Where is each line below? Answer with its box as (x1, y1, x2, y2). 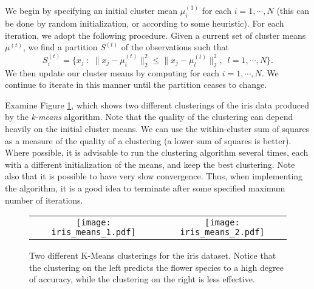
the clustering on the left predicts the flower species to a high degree (29, 261, 284, 273)
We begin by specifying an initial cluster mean (5, 4, 178, 17)
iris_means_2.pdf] (180, 227, 265, 238)
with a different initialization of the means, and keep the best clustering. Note (5, 158, 295, 170)
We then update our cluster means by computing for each (5, 66, 219, 79)
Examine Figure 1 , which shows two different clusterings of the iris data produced (5, 98, 310, 111)
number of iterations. (5, 193, 83, 206)
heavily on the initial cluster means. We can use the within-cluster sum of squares (5, 122, 310, 135)
